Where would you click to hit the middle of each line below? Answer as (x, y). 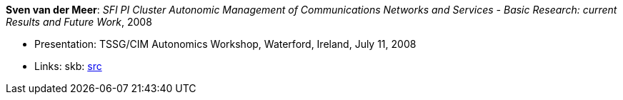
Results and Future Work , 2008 (79, 22)
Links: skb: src (68, 66)
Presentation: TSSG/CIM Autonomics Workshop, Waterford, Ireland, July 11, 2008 (225, 44)
